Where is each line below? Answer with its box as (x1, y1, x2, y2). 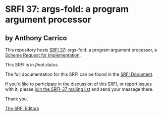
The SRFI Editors (5, 106, 40, 111)
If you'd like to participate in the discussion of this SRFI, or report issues (5, 81, 152, 87)
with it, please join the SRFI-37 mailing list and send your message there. (5, 86, 154, 92)
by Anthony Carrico (5, 34, 67, 42)
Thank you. (5, 96, 28, 102)
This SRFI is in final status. (5, 62, 59, 67)
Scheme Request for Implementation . (5, 52, 81, 58)
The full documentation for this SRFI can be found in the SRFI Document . (5, 71, 154, 77)
